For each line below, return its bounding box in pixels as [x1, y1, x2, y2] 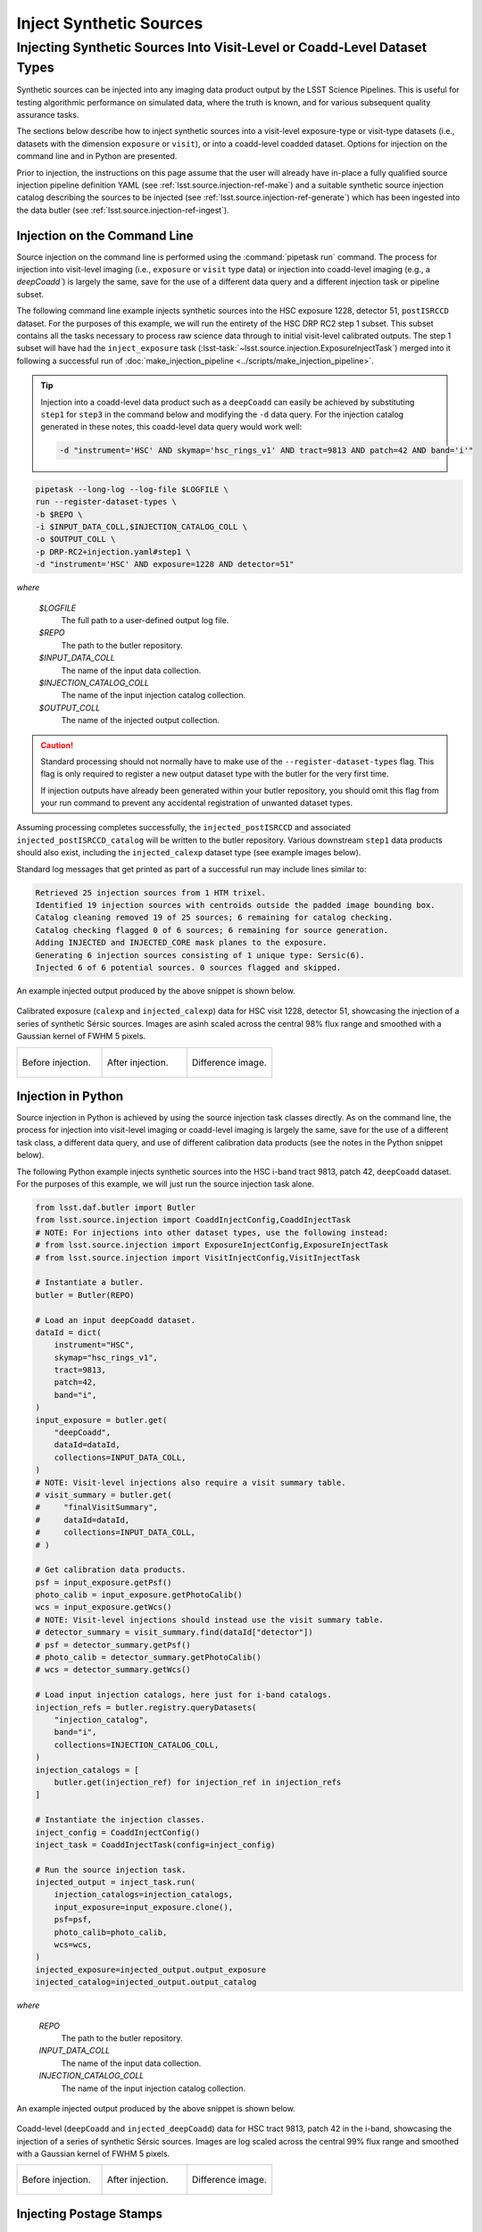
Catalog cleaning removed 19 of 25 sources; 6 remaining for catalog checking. [35, 912, 394, 923]
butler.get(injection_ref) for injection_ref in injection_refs [54, 1777, 342, 1787]
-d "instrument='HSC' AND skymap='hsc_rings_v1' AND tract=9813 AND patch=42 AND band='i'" [59, 446, 474, 455]
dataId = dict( [35, 1327, 102, 1337]
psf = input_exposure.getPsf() [35, 1577, 173, 1587]
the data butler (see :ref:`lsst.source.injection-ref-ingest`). [16, 204, 229, 215]
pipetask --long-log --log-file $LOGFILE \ [35, 484, 229, 495]
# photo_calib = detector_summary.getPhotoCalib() [35, 1653, 262, 1662]
